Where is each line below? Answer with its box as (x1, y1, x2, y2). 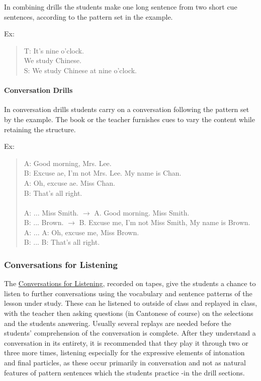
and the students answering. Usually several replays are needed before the (4, 317, 231, 328)
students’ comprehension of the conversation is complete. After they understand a (4, 328, 256, 338)
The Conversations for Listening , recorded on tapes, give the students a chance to (4, 278, 256, 289)
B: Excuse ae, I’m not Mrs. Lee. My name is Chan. (24, 168, 182, 178)
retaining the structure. (4, 124, 76, 134)
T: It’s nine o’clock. (24, 45, 84, 56)
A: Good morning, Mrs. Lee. (24, 157, 112, 168)
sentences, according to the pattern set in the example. (4, 11, 173, 22)
